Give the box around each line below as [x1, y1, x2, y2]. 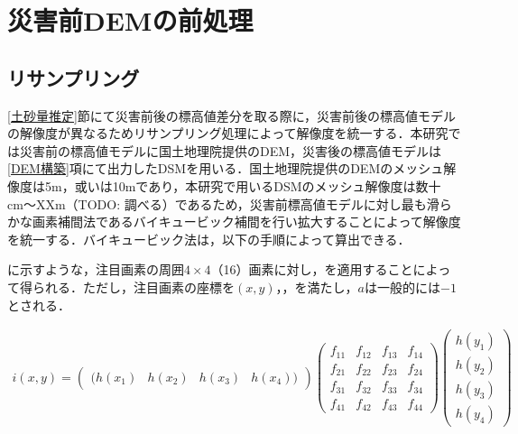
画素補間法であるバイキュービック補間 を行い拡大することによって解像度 [32, 212, 461, 231]
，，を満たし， [275, 277, 358, 296]
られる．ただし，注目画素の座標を [32, 277, 235, 296]
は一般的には [365, 277, 440, 296]
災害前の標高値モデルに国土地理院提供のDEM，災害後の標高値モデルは [19, 141, 442, 160]
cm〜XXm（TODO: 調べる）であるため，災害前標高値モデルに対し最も [7, 194, 427, 213]
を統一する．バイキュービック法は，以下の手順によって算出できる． [7, 229, 411, 248]
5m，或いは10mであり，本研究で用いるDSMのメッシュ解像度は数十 [44, 176, 441, 195]
